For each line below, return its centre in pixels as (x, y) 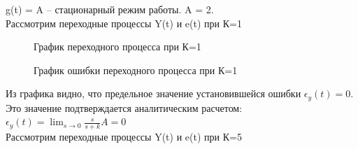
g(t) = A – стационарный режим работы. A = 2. (110, 9)
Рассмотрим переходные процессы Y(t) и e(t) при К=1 (124, 23)
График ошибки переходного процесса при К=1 (136, 70)
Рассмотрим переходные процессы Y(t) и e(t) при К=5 (124, 137)
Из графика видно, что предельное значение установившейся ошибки (153, 93)
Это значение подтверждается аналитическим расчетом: (124, 107)
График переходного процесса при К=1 (117, 47)
